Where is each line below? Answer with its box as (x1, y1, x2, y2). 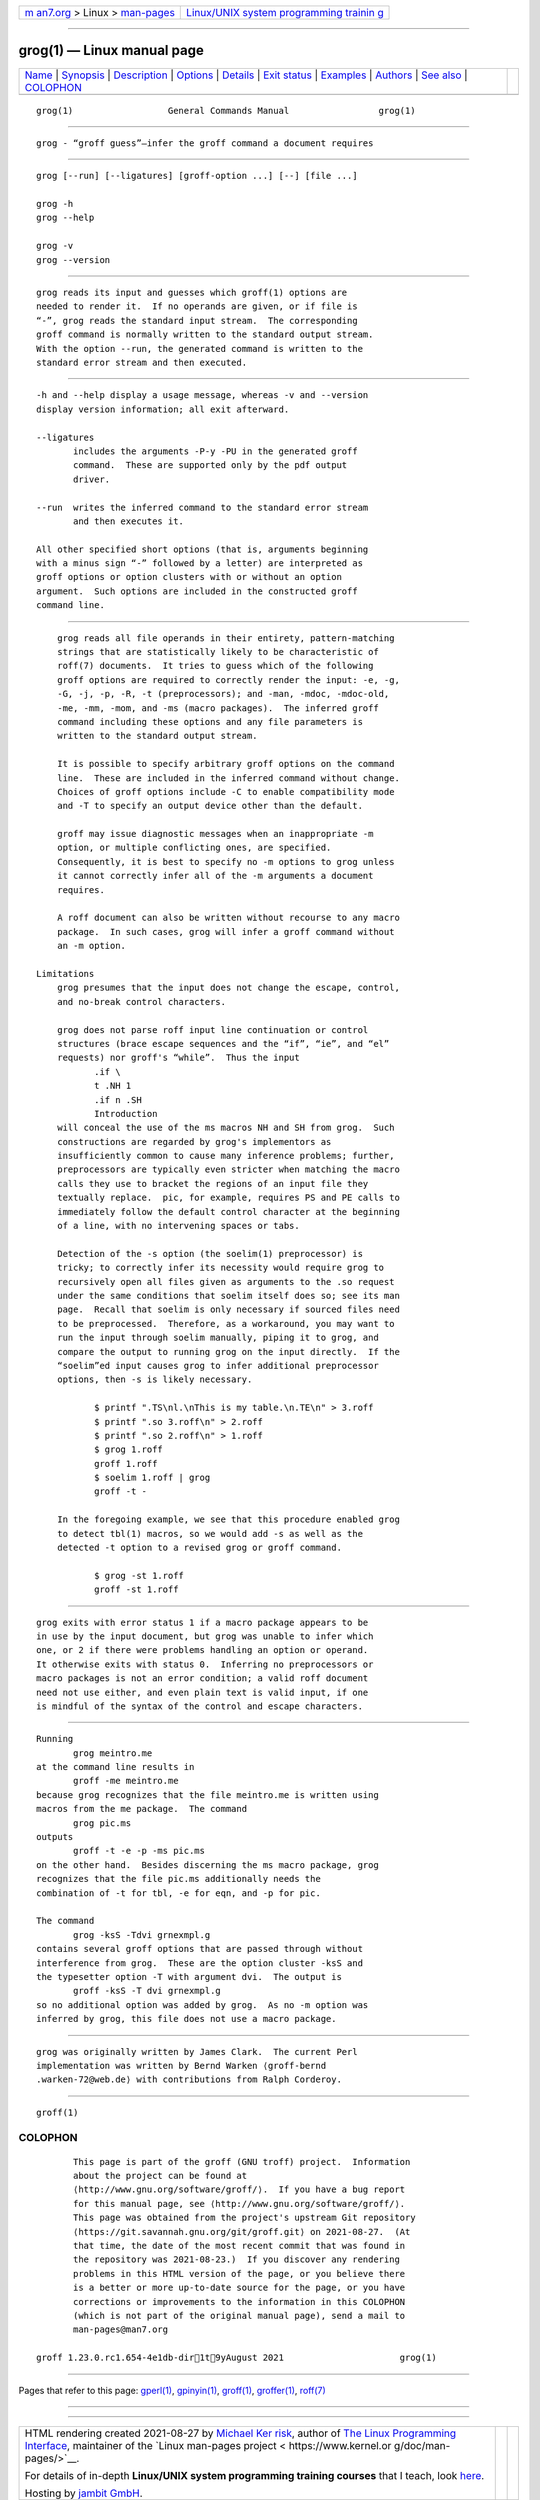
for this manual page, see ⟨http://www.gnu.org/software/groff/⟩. (73, 2198, 406, 2209)
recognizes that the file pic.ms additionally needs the (36, 1873, 322, 1885)
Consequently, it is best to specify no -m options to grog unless (56, 856, 395, 867)
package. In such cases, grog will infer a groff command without (56, 926, 395, 937)
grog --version (36, 254, 111, 265)
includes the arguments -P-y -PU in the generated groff (73, 445, 359, 457)
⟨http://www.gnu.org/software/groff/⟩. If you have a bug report (73, 2184, 406, 2195)
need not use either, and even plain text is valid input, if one (36, 1686, 369, 1698)
